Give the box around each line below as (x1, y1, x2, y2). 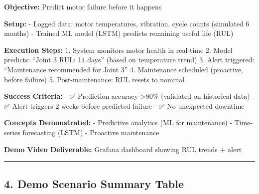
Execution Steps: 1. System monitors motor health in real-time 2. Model (4, 44, 233, 55)
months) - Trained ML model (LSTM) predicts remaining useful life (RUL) (4, 28, 234, 38)
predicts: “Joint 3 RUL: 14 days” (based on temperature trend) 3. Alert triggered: (4, 54, 255, 65)
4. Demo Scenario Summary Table (4, 176, 184, 191)
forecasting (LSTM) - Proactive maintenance (22, 127, 159, 137)
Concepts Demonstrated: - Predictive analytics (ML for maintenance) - (4, 117, 232, 128)
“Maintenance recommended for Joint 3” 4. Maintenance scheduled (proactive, (4, 64, 243, 74)
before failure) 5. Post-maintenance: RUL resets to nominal (4, 74, 185, 84)
